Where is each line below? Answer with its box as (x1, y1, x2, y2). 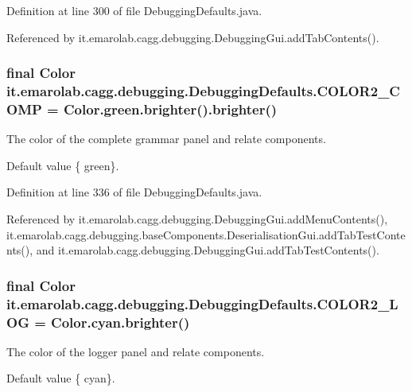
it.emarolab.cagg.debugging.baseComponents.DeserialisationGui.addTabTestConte (6, 226, 406, 243)
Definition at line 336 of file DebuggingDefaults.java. (6, 184, 262, 200)
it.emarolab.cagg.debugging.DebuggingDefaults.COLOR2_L (6, 293, 398, 313)
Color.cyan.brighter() (51, 312, 190, 332)
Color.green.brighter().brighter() (64, 99, 278, 118)
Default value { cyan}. (6, 370, 115, 386)
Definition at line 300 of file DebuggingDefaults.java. (6, 2, 262, 18)
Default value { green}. (6, 157, 119, 173)
